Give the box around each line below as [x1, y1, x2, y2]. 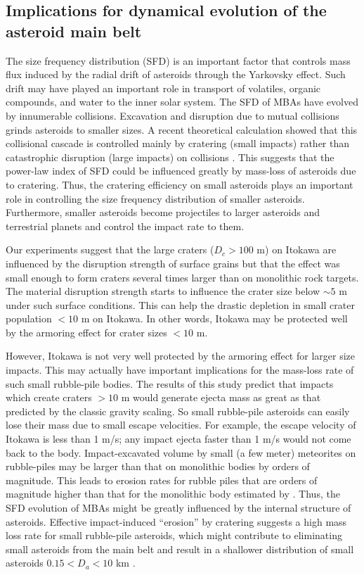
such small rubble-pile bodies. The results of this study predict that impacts [6, 376, 334, 391]
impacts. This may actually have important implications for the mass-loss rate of [6, 362, 354, 377]
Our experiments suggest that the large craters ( [6, 242, 214, 257]
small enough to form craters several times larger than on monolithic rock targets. [6, 270, 359, 284]
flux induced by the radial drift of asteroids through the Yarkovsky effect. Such [6, 67, 346, 82]
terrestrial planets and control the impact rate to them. [6, 218, 245, 233]
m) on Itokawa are [256, 242, 337, 257]
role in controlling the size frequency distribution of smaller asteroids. [6, 191, 305, 206]
